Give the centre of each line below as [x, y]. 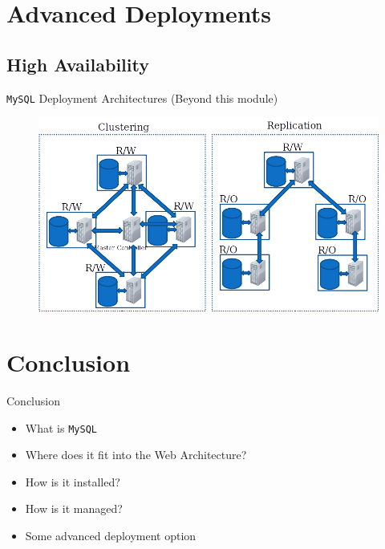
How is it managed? [74, 508]
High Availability [78, 64]
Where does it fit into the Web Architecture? [136, 455]
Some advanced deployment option [111, 536]
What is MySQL [61, 427]
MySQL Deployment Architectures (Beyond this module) [142, 98]
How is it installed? [73, 481]
